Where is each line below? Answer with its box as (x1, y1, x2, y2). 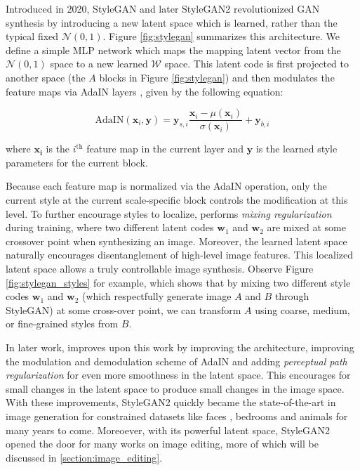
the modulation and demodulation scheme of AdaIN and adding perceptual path (6, 353, 347, 368)
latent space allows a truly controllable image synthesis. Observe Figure (6, 261, 314, 275)
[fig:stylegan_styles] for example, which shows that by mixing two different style (6, 275, 351, 289)
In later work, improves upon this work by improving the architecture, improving (6, 339, 354, 354)
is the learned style (255, 141, 338, 156)
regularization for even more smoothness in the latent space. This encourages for (6, 367, 351, 382)
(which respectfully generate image (82, 289, 232, 303)
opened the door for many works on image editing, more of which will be (6, 436, 319, 451)
